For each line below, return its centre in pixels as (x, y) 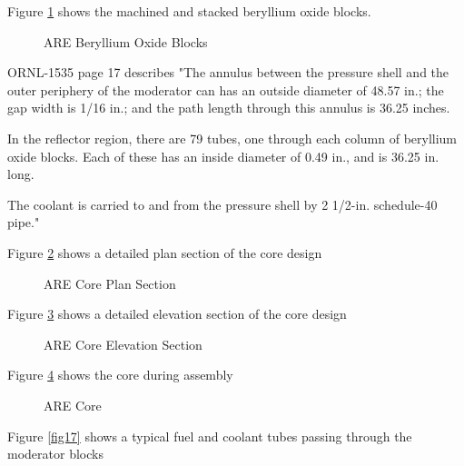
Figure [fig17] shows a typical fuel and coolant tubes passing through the (210, 436)
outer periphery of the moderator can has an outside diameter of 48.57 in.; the (226, 89)
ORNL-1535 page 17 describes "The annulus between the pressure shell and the (228, 72)
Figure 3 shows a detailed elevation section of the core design (177, 314)
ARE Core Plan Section (110, 283)
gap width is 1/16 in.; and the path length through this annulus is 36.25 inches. (229, 108)
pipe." (24, 222)
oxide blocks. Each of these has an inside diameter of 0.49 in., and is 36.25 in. (223, 156)
